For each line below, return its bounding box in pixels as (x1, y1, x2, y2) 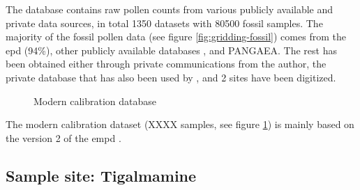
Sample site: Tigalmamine (6, 164, 197, 186)
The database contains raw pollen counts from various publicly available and (6, 2, 333, 16)
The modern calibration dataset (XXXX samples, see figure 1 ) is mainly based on (6, 117, 354, 132)
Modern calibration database (33, 93, 156, 108)
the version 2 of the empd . (6, 130, 121, 145)
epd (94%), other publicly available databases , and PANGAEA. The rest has (6, 42, 337, 57)
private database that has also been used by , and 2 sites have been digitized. (6, 70, 336, 84)
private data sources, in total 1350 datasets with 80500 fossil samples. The (6, 15, 323, 30)
